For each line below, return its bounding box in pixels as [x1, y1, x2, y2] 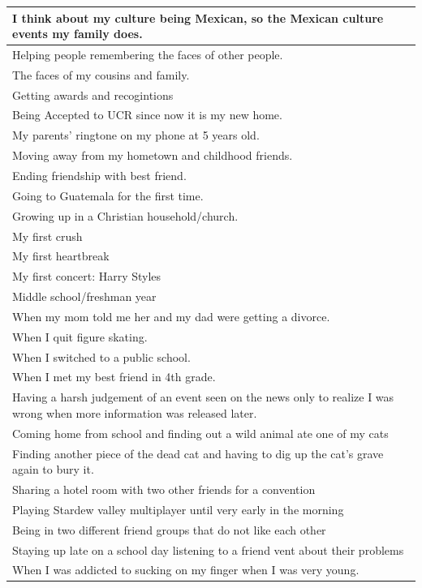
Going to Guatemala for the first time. [12, 187, 204, 204]
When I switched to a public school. [12, 348, 191, 365]
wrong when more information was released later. [12, 404, 257, 421]
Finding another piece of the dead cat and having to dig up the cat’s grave [12, 444, 384, 461]
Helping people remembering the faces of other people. [12, 45, 283, 62]
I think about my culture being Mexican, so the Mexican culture [12, 9, 384, 26]
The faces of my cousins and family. [12, 66, 190, 83]
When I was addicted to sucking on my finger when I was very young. [12, 561, 360, 578]
